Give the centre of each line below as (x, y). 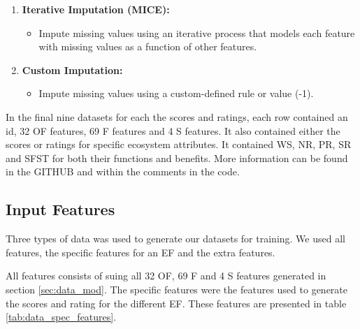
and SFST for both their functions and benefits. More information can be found (177, 158)
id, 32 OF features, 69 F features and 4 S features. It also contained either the (173, 130)
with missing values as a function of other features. (148, 46)
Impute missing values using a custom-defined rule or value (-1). (176, 93)
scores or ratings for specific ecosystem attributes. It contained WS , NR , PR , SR (179, 144)
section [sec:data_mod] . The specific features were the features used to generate (177, 289)
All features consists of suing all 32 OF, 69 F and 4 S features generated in (166, 276)
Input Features (60, 209)
